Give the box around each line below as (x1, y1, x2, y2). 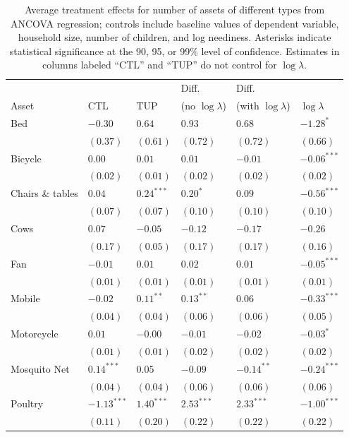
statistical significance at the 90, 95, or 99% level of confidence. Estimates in (9, 43, 340, 58)
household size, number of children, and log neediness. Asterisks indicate (18, 30, 331, 44)
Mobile (11, 291, 40, 306)
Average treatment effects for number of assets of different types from (25, 2, 325, 16)
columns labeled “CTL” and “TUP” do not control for (42, 57, 277, 72)
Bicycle (11, 150, 42, 165)
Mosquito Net (11, 361, 70, 376)
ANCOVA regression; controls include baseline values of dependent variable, (11, 16, 339, 30)
